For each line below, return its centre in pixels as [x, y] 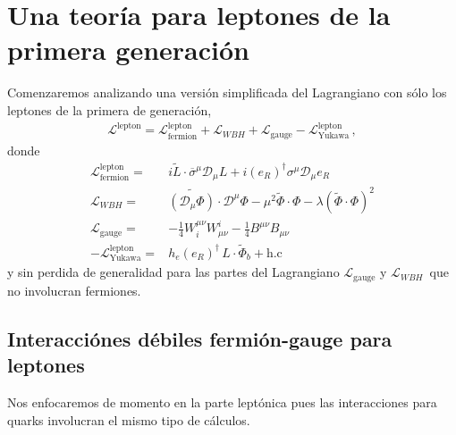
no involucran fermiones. [74, 290]
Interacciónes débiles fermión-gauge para [200, 338]
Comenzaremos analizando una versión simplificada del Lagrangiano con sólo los [227, 92]
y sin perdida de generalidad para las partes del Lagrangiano [173, 272]
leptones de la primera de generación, [110, 109]
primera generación [128, 50]
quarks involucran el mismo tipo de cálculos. [129, 419]
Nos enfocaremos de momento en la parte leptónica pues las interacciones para [222, 402]
